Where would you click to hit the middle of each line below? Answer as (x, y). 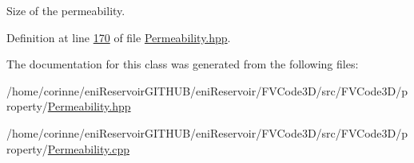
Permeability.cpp (88, 148)
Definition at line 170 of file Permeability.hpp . (119, 37)
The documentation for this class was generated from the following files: (183, 64)
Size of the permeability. (66, 10)
